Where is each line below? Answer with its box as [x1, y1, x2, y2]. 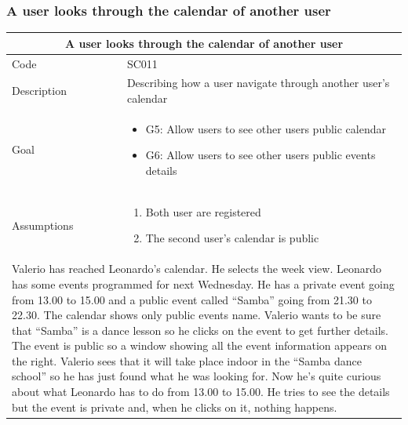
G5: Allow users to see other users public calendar [145, 120, 386, 136]
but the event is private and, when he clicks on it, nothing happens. [12, 398, 337, 415]
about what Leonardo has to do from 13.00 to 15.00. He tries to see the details [12, 383, 390, 400]
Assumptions [12, 216, 74, 233]
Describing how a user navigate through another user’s [126, 74, 390, 91]
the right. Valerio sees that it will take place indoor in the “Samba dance [12, 352, 362, 369]
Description [12, 82, 67, 99]
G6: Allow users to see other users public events [145, 147, 376, 163]
